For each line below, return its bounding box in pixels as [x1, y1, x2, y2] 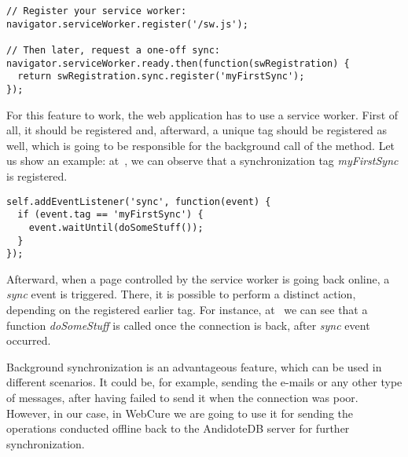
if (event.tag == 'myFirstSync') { [17, 209, 204, 221]
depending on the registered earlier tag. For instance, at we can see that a [6, 302, 368, 318]
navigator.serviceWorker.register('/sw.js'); [6, 18, 248, 30]
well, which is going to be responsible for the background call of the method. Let [6, 137, 395, 153]
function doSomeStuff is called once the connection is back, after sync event [6, 316, 370, 333]
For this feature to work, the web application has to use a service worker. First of [6, 106, 399, 122]
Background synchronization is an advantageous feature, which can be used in [6, 358, 382, 375]
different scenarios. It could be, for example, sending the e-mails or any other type [6, 374, 402, 390]
